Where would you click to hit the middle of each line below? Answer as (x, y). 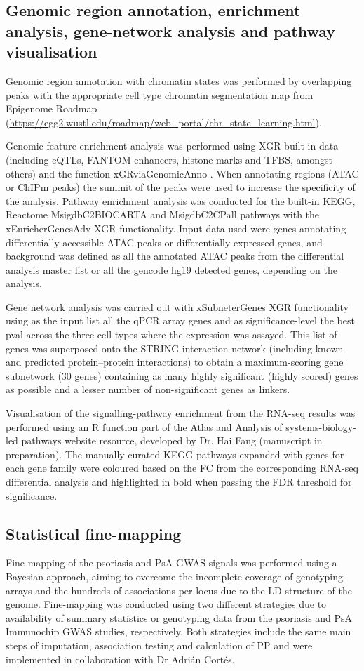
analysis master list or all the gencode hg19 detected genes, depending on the (171, 269)
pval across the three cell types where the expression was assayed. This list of (171, 334)
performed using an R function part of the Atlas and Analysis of (144, 426)
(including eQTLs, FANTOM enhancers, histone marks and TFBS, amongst (169, 159)
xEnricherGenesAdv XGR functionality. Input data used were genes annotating (176, 228)
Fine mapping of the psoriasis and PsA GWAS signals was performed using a (171, 563)
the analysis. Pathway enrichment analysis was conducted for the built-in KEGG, (181, 200)
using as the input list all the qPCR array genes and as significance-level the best (180, 320)
